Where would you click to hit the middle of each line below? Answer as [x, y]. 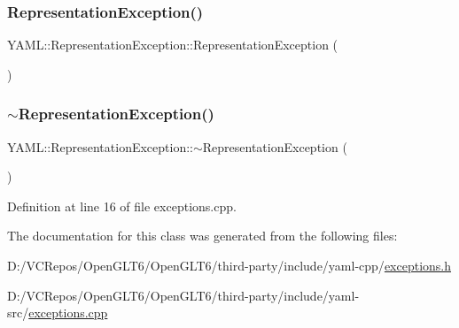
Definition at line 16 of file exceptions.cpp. [122, 206]
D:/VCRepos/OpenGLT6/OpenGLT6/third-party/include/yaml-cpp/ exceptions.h [229, 265]
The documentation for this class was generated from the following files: [202, 236]
